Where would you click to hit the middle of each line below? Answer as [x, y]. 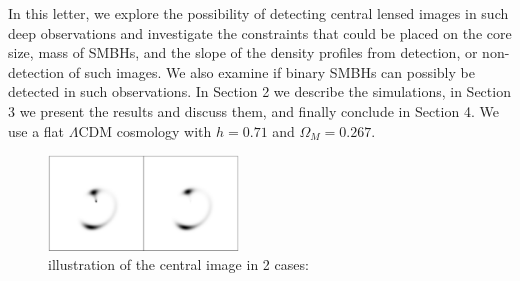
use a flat [36, 130]
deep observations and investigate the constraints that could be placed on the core [260, 32]
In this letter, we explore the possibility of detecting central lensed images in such [258, 13]
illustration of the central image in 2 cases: [178, 264]
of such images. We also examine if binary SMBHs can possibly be [271, 71]
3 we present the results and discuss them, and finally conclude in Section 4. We [253, 110]
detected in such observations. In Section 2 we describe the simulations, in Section [259, 91]
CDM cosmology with [145, 130]
